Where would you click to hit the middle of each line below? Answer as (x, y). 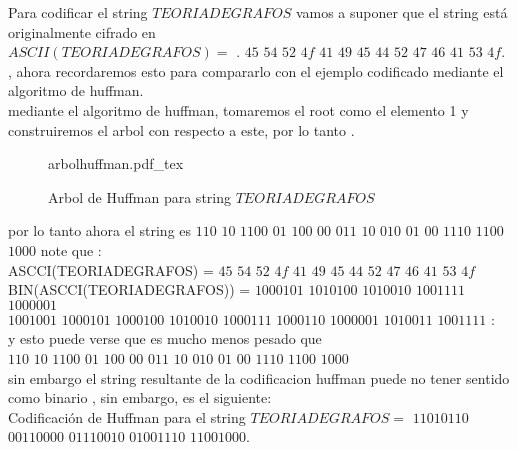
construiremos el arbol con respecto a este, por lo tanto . (181, 129)
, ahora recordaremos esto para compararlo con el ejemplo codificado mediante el (256, 70)
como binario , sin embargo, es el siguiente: (140, 397)
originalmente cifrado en (82, 31)
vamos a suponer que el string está (401, 12)
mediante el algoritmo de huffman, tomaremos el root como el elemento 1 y (238, 109)
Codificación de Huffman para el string (127, 416)
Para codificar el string (78, 12)
